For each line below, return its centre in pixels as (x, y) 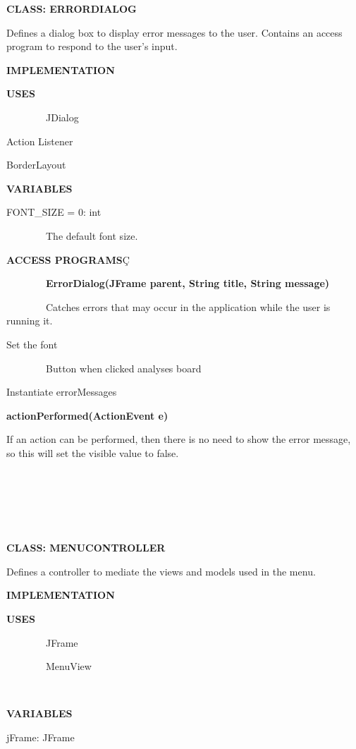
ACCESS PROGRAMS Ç (68, 259)
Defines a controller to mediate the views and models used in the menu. (161, 571)
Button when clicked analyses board (123, 368)
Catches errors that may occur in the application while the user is (188, 306)
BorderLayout (36, 165)
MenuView (68, 666)
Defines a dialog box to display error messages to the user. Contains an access (174, 32)
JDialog (62, 117)
